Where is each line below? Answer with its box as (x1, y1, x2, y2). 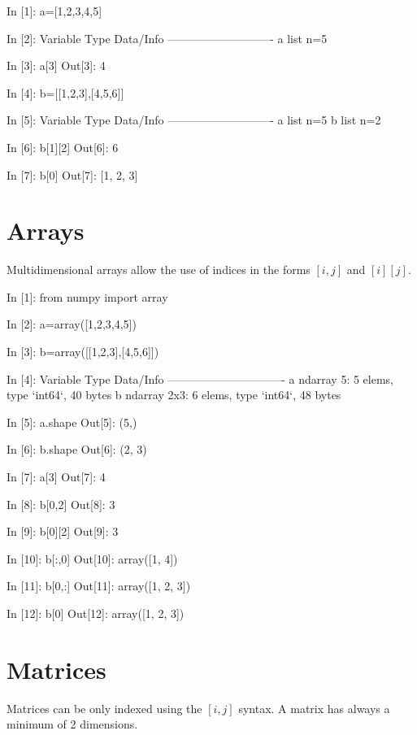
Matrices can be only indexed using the (7, 699, 202, 716)
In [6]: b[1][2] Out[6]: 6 (7, 138, 119, 155)
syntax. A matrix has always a (238, 699, 390, 716)
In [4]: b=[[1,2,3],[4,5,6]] (7, 84, 124, 101)
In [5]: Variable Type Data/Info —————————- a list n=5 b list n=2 (7, 111, 381, 128)
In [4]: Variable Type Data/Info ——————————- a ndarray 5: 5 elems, (7, 370, 393, 387)
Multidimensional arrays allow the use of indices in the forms (7, 261, 311, 278)
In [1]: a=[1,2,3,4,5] (7, 2, 102, 19)
